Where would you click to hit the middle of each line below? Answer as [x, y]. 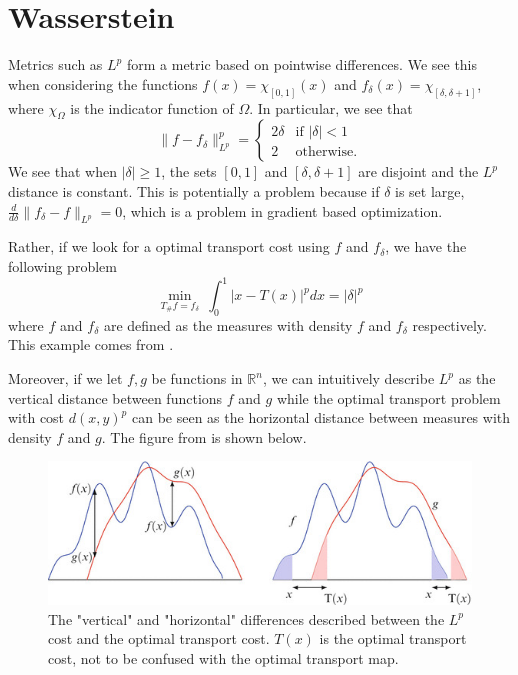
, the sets [189, 171]
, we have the [426, 246]
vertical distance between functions [115, 397]
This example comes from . [91, 344]
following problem [62, 265]
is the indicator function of [152, 107]
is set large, [430, 190]
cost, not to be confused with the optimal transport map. [223, 657]
